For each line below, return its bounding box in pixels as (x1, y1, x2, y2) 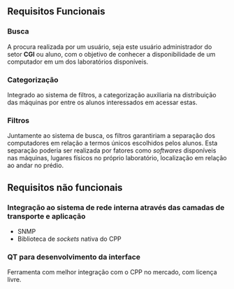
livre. (7, 276, 22, 284)
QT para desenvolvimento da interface (7, 252, 141, 262)
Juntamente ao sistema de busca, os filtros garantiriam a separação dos (7, 132, 215, 140)
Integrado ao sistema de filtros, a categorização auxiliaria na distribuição (7, 90, 217, 99)
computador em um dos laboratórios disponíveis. (7, 57, 149, 66)
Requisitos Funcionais (7, 6, 106, 17)
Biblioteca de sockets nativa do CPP (17, 234, 122, 243)
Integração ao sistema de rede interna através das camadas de (7, 202, 225, 212)
